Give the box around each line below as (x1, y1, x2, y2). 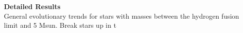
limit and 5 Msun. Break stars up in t (4, 20, 117, 30)
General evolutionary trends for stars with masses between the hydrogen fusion (4, 11, 239, 21)
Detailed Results (4, 1, 61, 11)
